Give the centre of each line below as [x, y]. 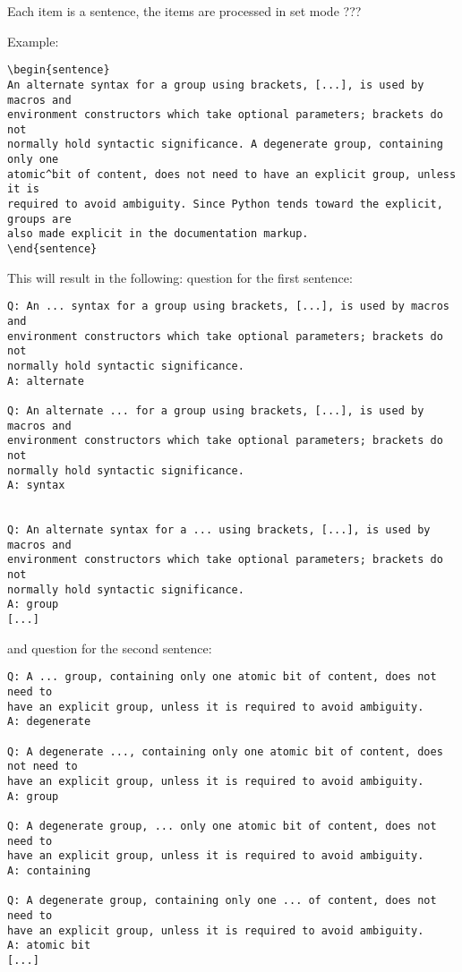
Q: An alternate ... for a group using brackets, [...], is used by [216, 410]
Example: [33, 41]
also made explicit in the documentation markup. [158, 234]
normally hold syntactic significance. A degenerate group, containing [225, 145]
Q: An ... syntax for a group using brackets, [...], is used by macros [228, 307]
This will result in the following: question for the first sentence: [180, 277]
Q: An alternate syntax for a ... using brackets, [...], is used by [219, 530]
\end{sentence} [52, 249]
